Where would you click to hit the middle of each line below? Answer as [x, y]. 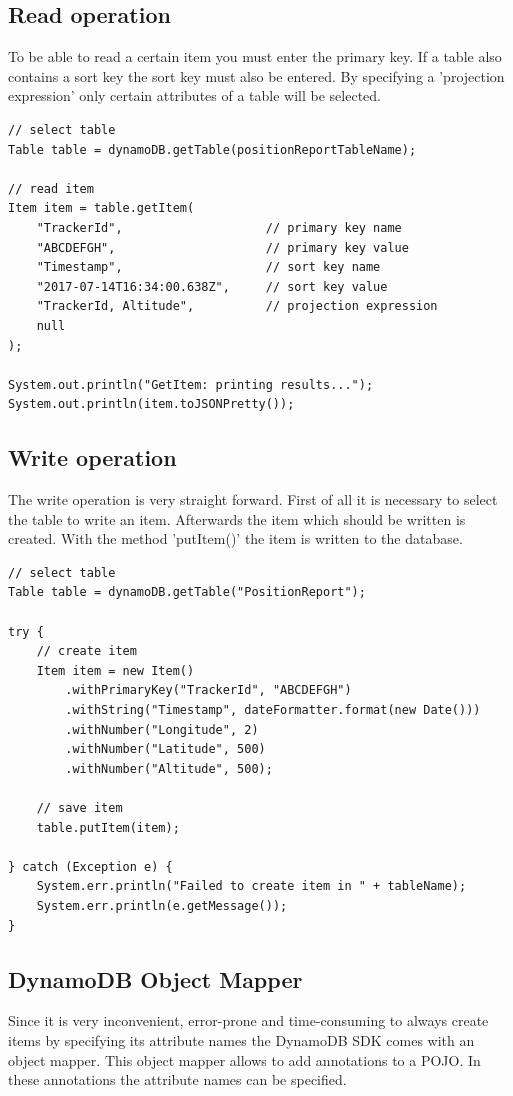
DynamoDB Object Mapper [155, 978]
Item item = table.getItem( [101, 208]
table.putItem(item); [108, 827]
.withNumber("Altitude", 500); [169, 768]
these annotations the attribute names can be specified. [177, 1079]
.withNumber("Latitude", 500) [165, 749]
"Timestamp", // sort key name [208, 267]
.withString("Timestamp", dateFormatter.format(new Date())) [273, 710]
